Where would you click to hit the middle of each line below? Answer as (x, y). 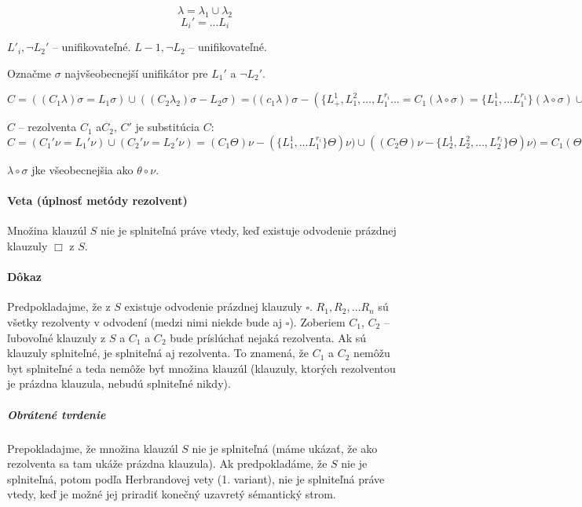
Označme (29, 73)
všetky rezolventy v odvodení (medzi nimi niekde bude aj (145, 322)
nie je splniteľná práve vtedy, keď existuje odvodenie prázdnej (249, 230)
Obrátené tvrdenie (57, 414)
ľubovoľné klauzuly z (57, 337)
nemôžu (372, 353)
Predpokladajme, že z (59, 306)
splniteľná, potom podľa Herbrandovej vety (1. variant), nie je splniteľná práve (196, 478)
